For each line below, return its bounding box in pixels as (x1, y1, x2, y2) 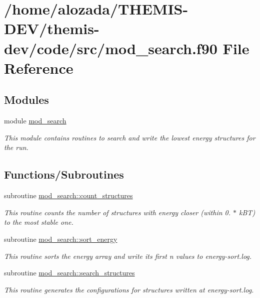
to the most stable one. (4, 217, 73, 227)
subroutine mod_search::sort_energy (4, 233, 117, 244)
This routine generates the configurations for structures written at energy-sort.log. (4, 284, 254, 294)
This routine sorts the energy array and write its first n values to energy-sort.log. (4, 250, 252, 261)
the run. (4, 142, 28, 153)
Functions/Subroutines (4, 167, 124, 182)
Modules (4, 92, 49, 107)
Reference (4, 57, 73, 78)
